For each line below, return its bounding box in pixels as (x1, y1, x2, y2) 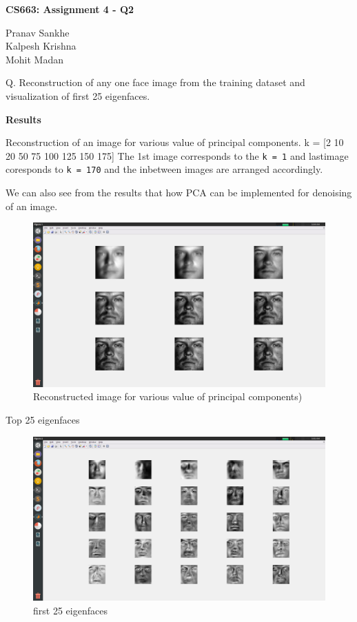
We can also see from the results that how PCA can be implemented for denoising (6, 185, 352, 200)
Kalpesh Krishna (6, 39, 76, 53)
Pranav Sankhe (6, 25, 70, 39)
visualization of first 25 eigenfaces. (6, 88, 150, 103)
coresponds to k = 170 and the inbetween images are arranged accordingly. (6, 162, 323, 176)
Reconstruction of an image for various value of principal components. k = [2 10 (6, 135, 344, 149)
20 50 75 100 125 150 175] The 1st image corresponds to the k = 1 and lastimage (6, 148, 349, 163)
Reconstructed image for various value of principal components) (33, 389, 303, 404)
